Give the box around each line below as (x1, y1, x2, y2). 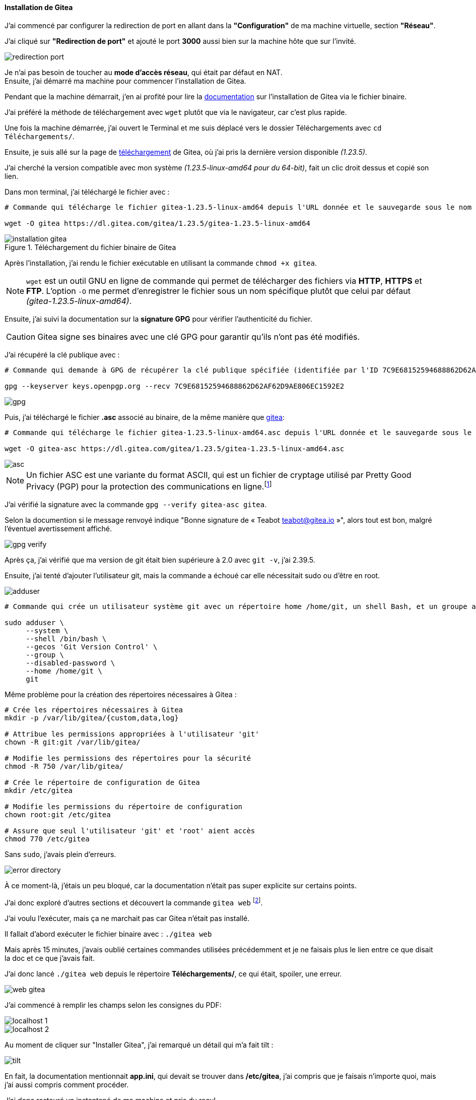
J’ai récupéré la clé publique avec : (5, 350, 120, 359)
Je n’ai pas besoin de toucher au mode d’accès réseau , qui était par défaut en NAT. (5, 68, 283, 77)
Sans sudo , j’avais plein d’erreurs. (5, 849, 116, 859)
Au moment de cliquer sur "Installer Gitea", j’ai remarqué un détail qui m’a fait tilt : (5, 1040, 274, 1049)
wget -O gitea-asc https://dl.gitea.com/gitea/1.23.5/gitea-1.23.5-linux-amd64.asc (5, 444, 345, 453)
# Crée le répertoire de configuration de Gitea (5, 778, 200, 786)
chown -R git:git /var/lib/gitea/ (5, 738, 141, 746)
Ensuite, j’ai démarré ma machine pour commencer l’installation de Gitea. (5, 76, 246, 85)
